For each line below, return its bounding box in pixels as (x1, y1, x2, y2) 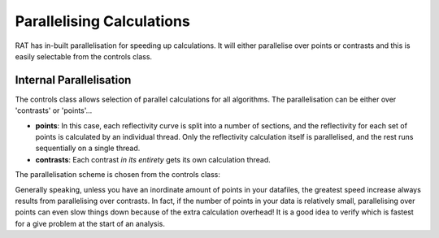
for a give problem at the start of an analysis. (15, 219, 166, 228)
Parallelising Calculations (15, 12, 190, 30)
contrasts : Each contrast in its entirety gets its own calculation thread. (35, 154, 272, 164)
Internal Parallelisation (15, 73, 132, 87)
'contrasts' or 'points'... (15, 106, 93, 115)
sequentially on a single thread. (35, 143, 141, 154)
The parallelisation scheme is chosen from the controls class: (15, 170, 221, 180)
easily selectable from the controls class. (15, 51, 153, 61)
